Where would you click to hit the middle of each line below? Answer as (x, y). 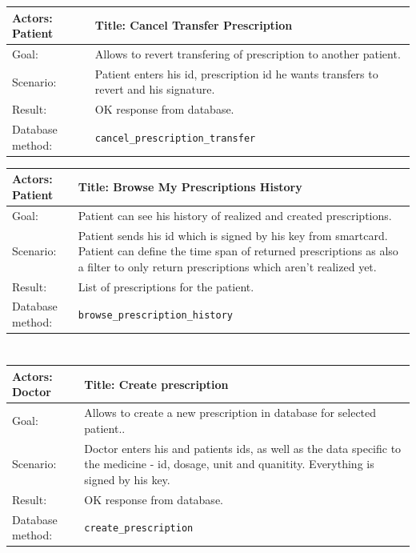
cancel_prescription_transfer (175, 138)
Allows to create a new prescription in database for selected (230, 413)
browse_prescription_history (155, 316)
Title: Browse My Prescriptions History (190, 187)
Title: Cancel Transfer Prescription (194, 25)
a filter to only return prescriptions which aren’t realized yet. (227, 266)
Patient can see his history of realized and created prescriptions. (235, 215)
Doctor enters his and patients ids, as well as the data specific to (243, 448)
